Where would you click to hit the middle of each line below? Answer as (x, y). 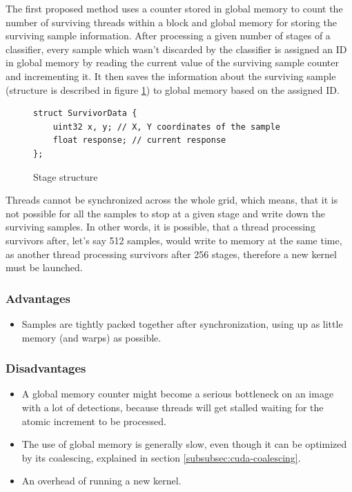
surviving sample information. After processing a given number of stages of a (168, 36)
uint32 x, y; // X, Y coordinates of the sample (166, 127)
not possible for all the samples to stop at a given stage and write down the (165, 213)
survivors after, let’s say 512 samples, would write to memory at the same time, (174, 240)
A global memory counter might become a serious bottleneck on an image (178, 394)
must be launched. (44, 267)
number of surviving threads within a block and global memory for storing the (172, 22)
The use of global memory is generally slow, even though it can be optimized (184, 444)
